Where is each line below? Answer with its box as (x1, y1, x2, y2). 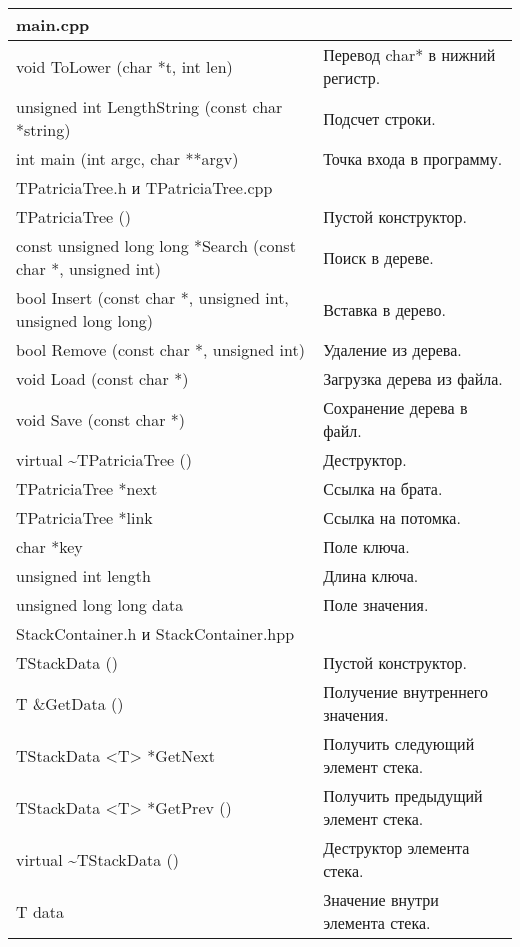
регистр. (323, 66, 381, 89)
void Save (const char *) (16, 407, 186, 431)
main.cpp (16, 13, 90, 36)
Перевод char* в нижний (323, 43, 496, 66)
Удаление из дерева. (323, 338, 462, 361)
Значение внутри (323, 888, 439, 911)
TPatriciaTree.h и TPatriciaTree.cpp (16, 176, 273, 199)
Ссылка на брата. (323, 477, 443, 500)
